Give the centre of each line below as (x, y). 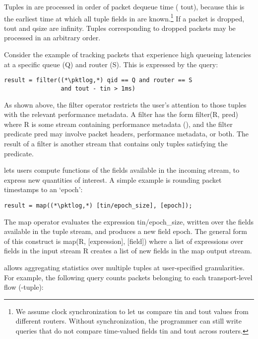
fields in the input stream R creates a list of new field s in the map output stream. (128, 251)
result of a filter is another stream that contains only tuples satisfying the (116, 143)
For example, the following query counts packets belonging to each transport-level (128, 277)
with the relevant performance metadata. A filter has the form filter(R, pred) (121, 114)
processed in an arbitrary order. (52, 38)
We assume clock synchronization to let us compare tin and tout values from (132, 311)
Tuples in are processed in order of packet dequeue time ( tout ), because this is (124, 6)
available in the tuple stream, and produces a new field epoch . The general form (126, 231)
